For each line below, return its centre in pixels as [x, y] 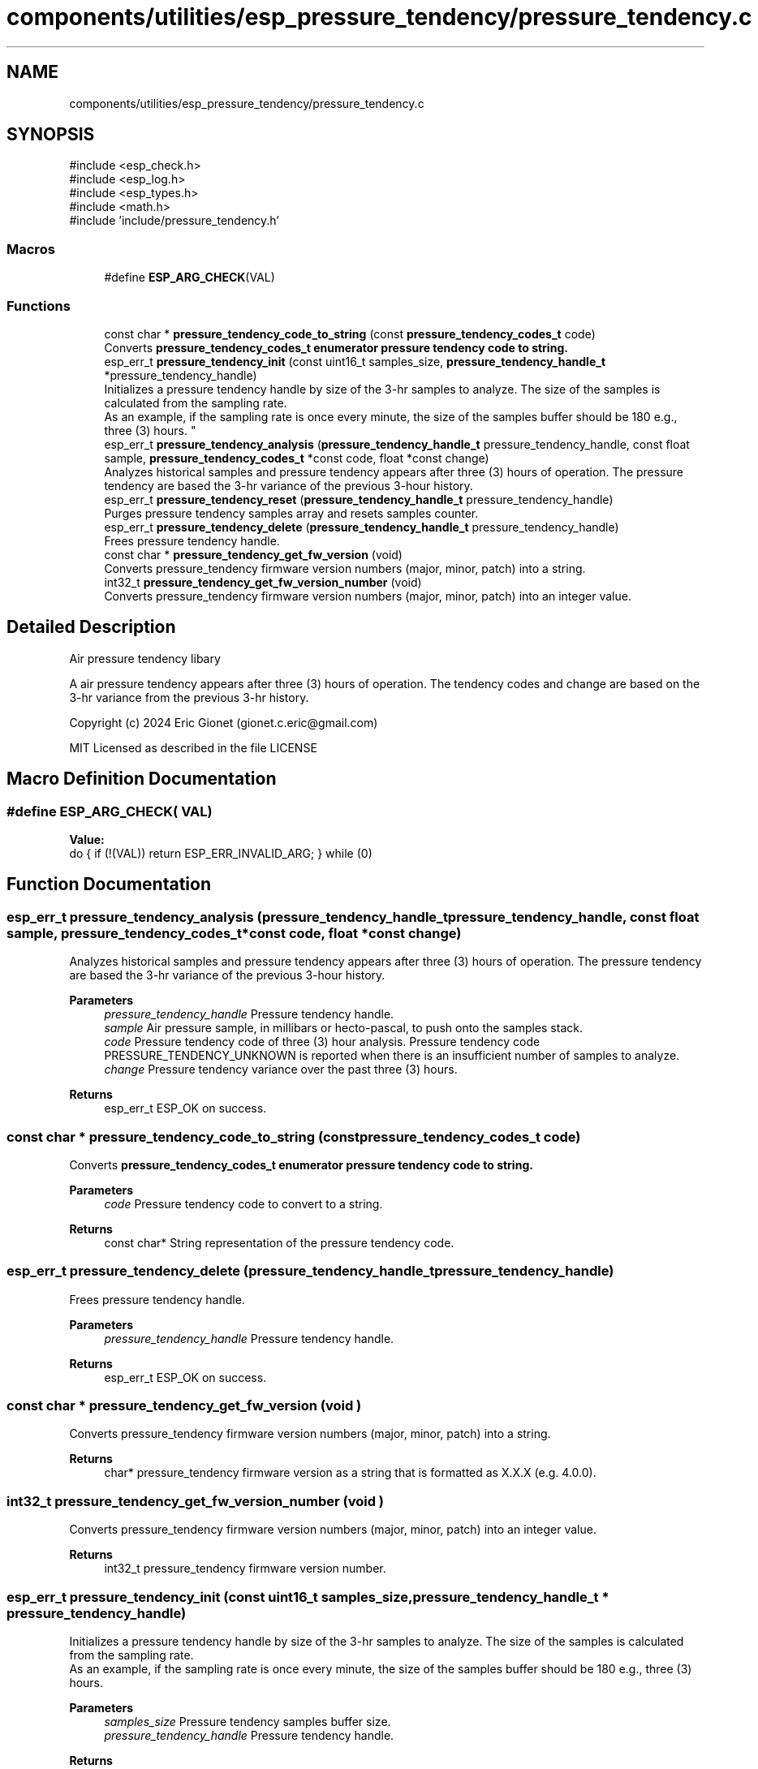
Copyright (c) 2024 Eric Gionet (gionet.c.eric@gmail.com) [224, 722]
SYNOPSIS [51, 135]
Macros [31, 249]
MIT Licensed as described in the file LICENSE [193, 747]
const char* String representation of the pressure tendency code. [279, 1242]
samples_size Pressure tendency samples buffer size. [248, 1721]
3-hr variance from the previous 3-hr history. [189, 697]
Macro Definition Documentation [142, 779]
